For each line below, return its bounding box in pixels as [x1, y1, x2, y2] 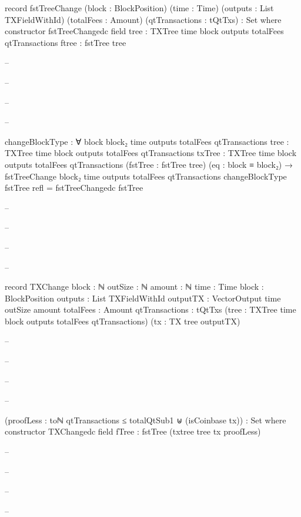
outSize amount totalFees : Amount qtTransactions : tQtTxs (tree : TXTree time [5, 303, 296, 316]
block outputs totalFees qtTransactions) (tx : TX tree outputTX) [5, 314, 240, 327]
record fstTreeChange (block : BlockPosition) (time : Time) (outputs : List [5, 2, 274, 14]
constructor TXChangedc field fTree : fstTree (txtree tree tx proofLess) [5, 425, 261, 438]
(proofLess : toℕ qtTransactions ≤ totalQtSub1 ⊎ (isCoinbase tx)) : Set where [5, 413, 286, 426]
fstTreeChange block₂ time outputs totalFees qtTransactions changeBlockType [5, 170, 287, 182]
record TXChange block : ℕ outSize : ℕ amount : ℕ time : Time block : [5, 280, 264, 293]
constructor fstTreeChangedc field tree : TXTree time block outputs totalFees [5, 25, 284, 37]
